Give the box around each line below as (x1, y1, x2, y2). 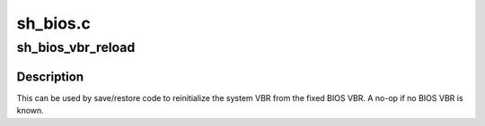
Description (16, 69, 84, 84)
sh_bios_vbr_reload (16, 39, 136, 55)
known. (16, 105, 44, 116)
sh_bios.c (16, 13, 92, 33)
